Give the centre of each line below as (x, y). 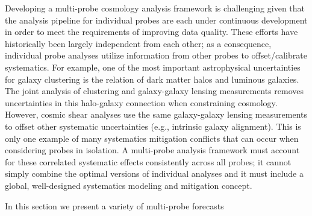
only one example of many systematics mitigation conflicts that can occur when (152, 138)
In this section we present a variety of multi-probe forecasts (114, 205)
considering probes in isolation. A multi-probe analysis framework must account (152, 150)
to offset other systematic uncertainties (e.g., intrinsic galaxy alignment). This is (153, 126)
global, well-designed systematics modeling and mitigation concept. (129, 185)
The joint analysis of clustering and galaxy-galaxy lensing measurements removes (154, 91)
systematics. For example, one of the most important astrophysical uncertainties (153, 67)
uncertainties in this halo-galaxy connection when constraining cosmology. (141, 102)
